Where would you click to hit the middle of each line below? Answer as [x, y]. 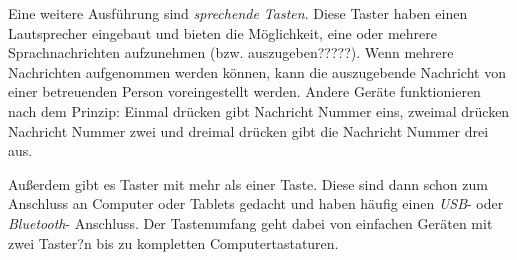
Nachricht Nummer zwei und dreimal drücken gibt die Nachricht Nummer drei [248, 130]
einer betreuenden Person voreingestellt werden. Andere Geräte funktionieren [244, 91]
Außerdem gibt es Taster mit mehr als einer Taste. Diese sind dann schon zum [248, 183]
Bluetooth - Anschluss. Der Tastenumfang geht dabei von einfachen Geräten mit [250, 222]
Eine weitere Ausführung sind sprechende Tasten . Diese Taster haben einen [238, 13]
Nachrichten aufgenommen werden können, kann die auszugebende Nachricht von [257, 71]
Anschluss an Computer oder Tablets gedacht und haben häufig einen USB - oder [256, 203]
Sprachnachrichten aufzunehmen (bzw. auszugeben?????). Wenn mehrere [231, 52]
